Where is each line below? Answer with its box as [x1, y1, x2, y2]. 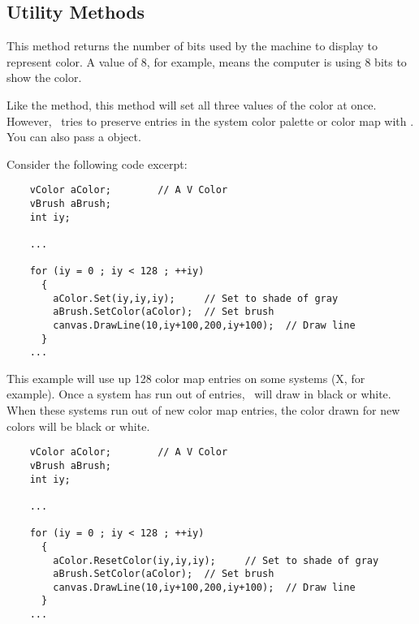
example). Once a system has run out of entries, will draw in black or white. [6, 385, 391, 402]
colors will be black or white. [6, 417, 150, 434]
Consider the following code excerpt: [6, 155, 188, 172]
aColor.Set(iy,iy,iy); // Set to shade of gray [53, 292, 339, 304]
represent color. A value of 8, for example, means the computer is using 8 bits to [6, 53, 407, 70]
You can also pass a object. [6, 128, 141, 145]
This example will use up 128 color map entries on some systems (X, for [6, 369, 365, 386]
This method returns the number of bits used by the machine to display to [6, 37, 378, 54]
